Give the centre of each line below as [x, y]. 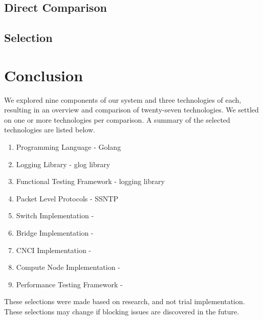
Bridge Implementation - [55, 233]
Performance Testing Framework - [69, 284]
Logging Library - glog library [63, 164]
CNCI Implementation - [53, 250]
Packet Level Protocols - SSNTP [67, 198]
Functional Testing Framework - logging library [90, 181]
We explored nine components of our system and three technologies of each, [123, 99]
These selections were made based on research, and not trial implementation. [125, 301]
